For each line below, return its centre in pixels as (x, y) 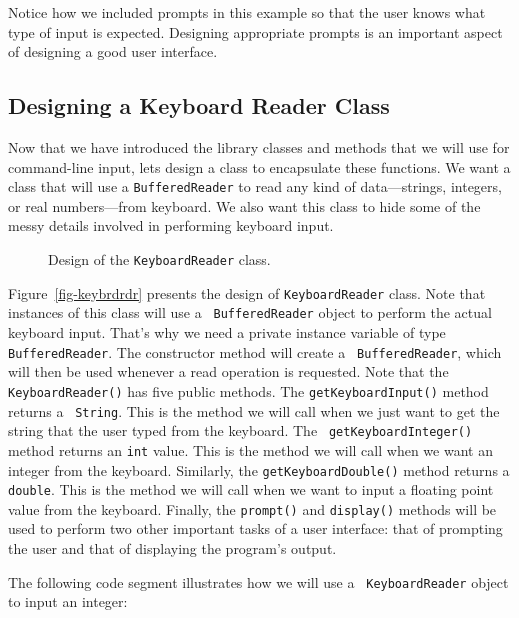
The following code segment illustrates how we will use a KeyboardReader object (258, 581)
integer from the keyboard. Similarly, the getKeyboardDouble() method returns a (259, 469)
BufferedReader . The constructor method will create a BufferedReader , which (255, 351)
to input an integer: (68, 601)
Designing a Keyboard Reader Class (199, 105)
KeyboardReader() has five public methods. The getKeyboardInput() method (248, 390)
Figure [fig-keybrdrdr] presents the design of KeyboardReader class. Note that (247, 292)
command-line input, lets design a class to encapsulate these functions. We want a (259, 166)
